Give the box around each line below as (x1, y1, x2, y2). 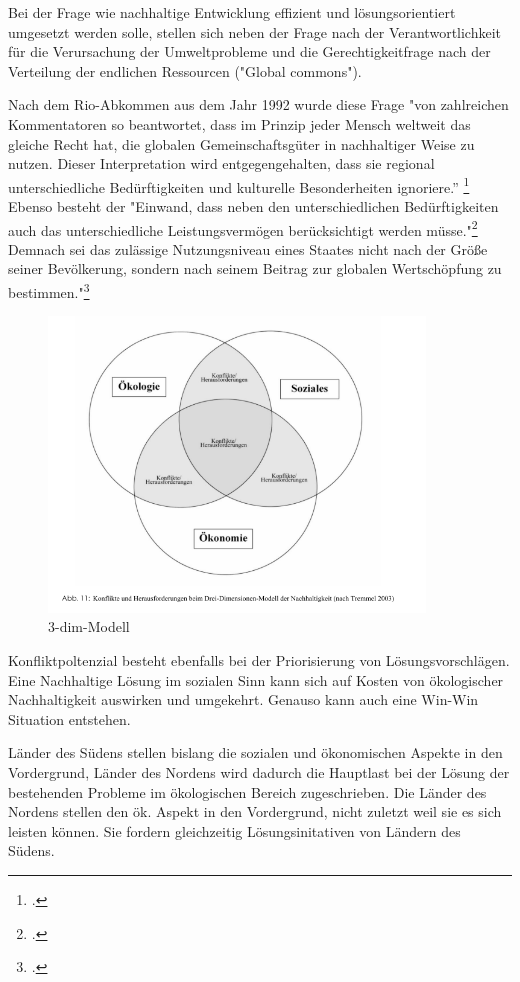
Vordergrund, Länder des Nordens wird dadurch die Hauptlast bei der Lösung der (8, 762, 510, 782)
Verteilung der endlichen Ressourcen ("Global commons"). (8, 60, 362, 81)
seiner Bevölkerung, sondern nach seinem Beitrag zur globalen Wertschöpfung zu (8, 258, 502, 279)
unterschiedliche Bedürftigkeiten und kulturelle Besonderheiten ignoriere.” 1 (8, 173, 470, 197)
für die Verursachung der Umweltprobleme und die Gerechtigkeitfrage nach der (8, 41, 491, 62)
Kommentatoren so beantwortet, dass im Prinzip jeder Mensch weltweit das (8, 113, 471, 134)
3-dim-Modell (48, 616, 130, 637)
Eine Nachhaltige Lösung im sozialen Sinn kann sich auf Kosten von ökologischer (8, 669, 504, 690)
